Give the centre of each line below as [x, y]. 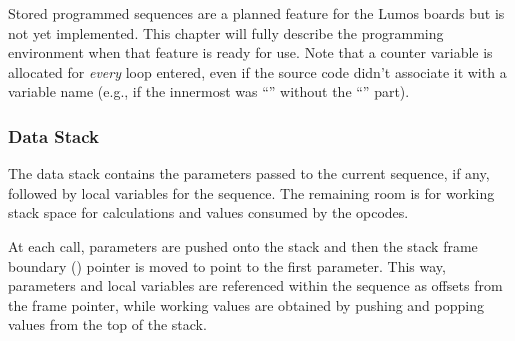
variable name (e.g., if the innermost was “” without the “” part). [209, 91]
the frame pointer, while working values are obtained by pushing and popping [246, 304]
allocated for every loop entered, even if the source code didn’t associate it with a [257, 71]
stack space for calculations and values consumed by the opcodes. [208, 212]
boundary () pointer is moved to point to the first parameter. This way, [227, 265]
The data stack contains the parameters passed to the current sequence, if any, [249, 173]
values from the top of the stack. [107, 324]
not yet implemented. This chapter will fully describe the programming [226, 32]
